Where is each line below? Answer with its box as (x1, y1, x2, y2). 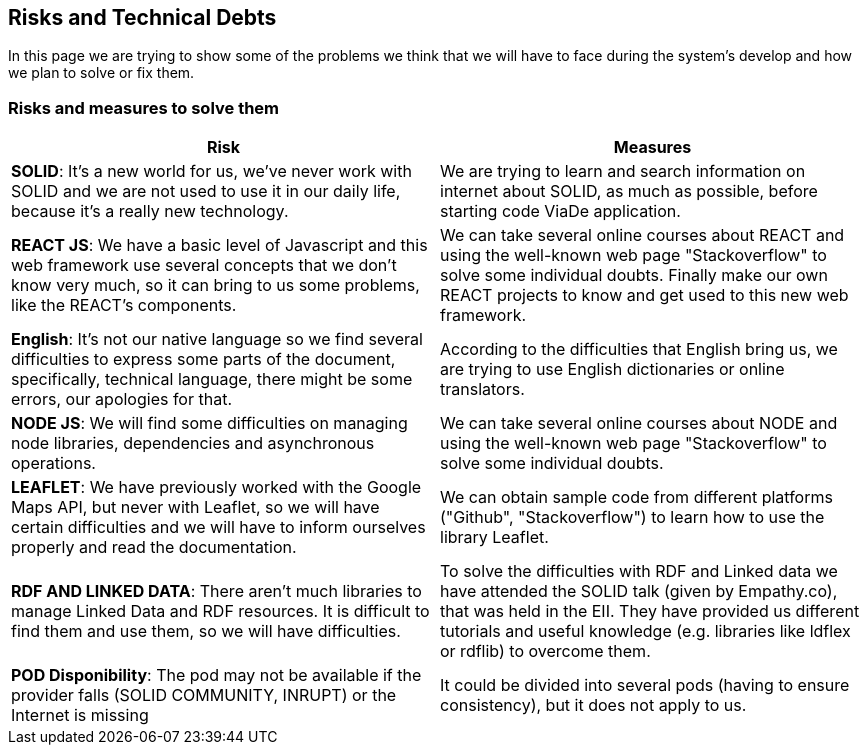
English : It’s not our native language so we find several (11, 329, 423, 350)
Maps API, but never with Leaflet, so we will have (11, 497, 380, 518)
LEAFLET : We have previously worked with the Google (11, 477, 422, 498)
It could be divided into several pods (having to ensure (440, 675, 850, 696)
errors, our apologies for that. (11, 389, 233, 410)
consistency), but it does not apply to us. (440, 695, 747, 716)
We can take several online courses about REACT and (440, 225, 845, 246)
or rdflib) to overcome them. (440, 641, 651, 662)
